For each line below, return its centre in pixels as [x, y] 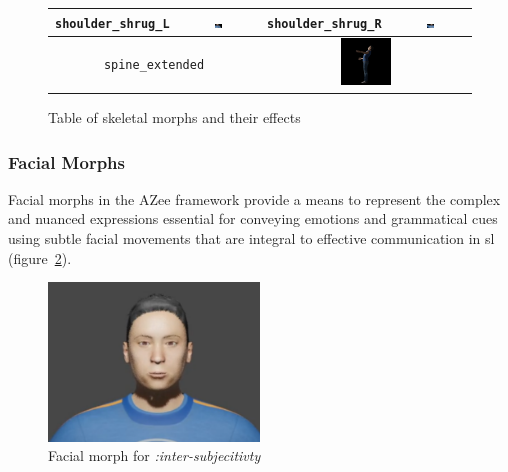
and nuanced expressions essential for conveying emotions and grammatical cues [253, 218]
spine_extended [154, 65]
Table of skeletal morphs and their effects [174, 117]
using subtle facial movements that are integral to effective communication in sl [251, 238]
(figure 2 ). [40, 257]
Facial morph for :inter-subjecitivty [154, 455]
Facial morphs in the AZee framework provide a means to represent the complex [254, 198]
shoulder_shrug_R [324, 23]
